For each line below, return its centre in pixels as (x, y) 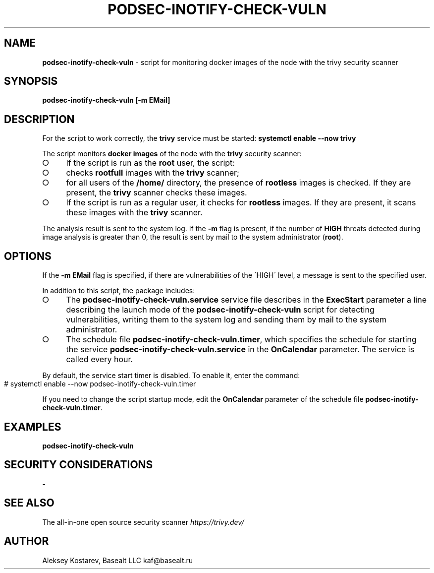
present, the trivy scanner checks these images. (157, 193)
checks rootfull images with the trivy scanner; (153, 173)
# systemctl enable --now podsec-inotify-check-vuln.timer (100, 384)
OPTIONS (28, 256)
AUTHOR (27, 541)
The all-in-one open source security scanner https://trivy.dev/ (143, 522)
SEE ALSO (29, 503)
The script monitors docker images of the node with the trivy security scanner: (172, 154)
